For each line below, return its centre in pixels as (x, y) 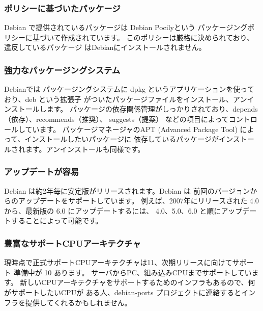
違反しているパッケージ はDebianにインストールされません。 (105, 47)
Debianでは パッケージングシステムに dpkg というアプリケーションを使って (129, 89)
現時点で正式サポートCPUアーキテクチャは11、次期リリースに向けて (118, 262)
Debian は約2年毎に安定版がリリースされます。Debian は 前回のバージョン (127, 190)
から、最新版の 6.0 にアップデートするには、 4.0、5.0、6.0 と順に (113, 210)
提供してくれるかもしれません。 (78, 302)
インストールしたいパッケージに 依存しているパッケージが (122, 139)
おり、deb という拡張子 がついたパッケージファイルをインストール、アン (126, 99)
